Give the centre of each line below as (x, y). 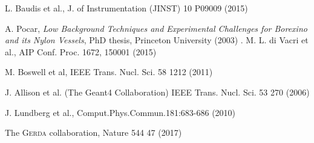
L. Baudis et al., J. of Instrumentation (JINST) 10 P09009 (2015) (126, 8)
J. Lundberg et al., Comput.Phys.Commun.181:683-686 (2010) (120, 112)
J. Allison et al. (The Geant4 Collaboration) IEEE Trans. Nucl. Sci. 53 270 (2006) (157, 92)
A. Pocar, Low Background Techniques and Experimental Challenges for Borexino (156, 28)
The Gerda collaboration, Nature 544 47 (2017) (93, 132)
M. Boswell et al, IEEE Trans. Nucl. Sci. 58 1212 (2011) (109, 72)
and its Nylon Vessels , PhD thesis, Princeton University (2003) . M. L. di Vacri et (157, 40)
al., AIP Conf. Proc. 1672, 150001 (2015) (81, 51)
